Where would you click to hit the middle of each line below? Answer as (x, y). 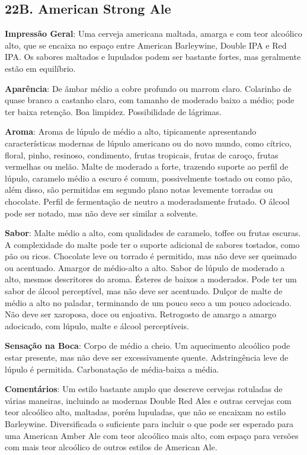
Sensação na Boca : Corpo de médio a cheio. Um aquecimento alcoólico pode (148, 346)
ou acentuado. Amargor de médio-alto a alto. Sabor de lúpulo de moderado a (145, 267)
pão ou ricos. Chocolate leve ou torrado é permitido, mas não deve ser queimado (151, 256)
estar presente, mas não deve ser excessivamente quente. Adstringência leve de (147, 357)
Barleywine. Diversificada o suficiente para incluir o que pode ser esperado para (149, 424)
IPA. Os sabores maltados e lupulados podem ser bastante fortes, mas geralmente (153, 57)
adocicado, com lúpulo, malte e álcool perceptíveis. (97, 325)
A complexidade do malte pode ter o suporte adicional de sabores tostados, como (152, 244)
